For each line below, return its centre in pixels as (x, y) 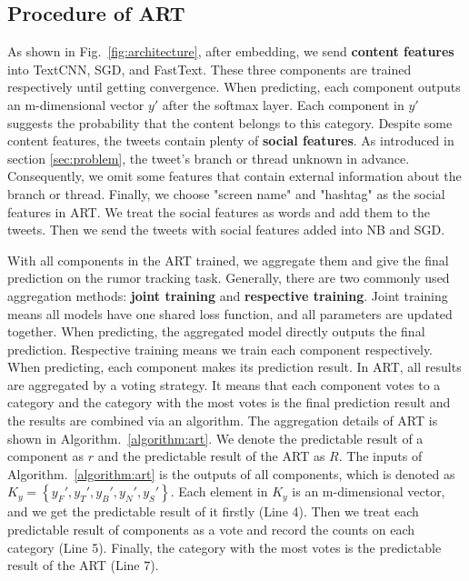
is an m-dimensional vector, (369, 491)
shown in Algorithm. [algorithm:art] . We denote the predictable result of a (215, 438)
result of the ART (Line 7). (83, 565)
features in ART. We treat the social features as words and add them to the (219, 211)
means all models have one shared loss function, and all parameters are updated (230, 313)
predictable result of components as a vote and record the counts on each (211, 530)
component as (46, 456)
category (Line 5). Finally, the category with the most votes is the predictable (225, 547)
